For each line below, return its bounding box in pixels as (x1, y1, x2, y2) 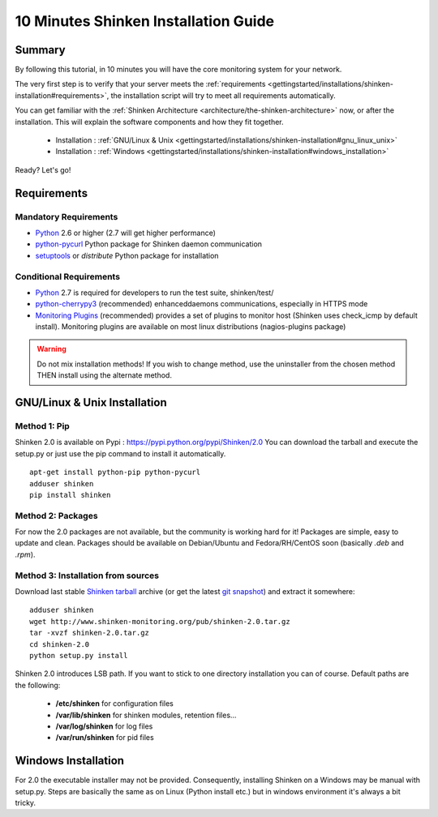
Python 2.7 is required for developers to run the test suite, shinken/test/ (35, 288, 274, 297)
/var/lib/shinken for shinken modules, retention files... (55, 710, 237, 720)
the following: (15, 680, 61, 690)
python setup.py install (29, 651, 128, 660)
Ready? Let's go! (15, 165, 71, 174)
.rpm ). (15, 550, 36, 559)
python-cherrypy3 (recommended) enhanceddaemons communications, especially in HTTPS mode (35, 299, 368, 309)
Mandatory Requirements (15, 211, 118, 222)
